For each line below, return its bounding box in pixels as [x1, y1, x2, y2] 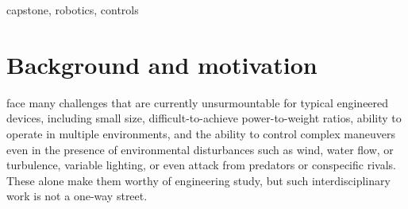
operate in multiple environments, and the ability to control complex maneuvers [6, 125, 395, 141]
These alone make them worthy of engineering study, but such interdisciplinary [6, 172, 391, 188]
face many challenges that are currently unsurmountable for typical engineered [6, 94, 389, 110]
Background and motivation [6, 48, 318, 80]
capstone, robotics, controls [6, 2, 139, 17]
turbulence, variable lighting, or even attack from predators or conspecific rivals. [6, 157, 396, 173]
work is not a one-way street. [6, 188, 148, 204]
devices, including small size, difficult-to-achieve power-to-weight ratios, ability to [6, 110, 402, 126]
